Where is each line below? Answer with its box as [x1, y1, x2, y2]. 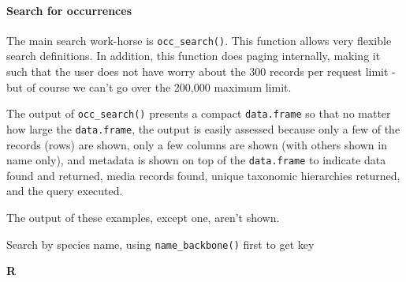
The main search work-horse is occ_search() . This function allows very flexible [6, 32, 392, 48]
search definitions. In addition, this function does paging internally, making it [6, 47, 381, 64]
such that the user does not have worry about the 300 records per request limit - [6, 63, 396, 80]
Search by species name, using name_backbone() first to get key [6, 235, 315, 252]
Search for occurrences [6, 2, 132, 18]
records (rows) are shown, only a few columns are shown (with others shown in [6, 136, 387, 152]
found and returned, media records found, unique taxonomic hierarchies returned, [6, 167, 400, 183]
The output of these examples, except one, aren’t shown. [6, 209, 280, 225]
